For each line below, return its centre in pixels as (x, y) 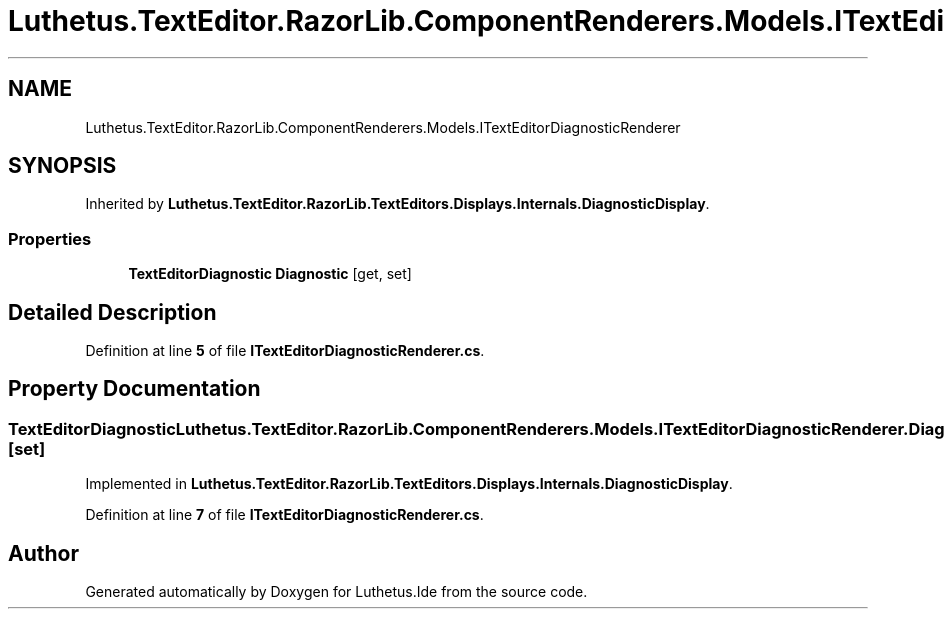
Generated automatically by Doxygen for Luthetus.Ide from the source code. (336, 592)
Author (43, 553)
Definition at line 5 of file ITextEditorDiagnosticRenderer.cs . (285, 351)
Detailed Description (112, 312)
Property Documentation (134, 389)
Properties (50, 238)
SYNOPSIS (62, 166)
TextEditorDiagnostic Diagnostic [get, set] (270, 274)
